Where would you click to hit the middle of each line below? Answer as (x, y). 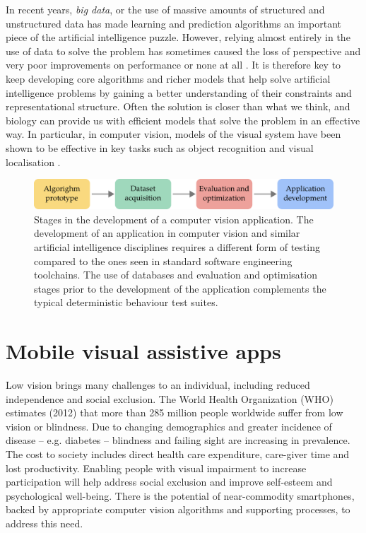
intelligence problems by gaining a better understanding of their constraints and (179, 92)
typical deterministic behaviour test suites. (126, 302)
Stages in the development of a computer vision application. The (174, 219)
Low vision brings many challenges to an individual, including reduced (158, 385)
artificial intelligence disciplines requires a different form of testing (177, 246)
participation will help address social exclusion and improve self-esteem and (169, 482)
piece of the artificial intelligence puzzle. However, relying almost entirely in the (178, 37)
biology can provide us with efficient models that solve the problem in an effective (183, 120)
